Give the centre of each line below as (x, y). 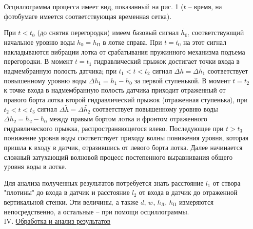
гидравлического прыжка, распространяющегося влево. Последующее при (114, 128)
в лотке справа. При (132, 42)
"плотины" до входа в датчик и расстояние (67, 192)
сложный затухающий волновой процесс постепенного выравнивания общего (118, 157)
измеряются (196, 201)
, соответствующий (216, 32)
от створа (227, 182)
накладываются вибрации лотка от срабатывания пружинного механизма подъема (125, 51)
